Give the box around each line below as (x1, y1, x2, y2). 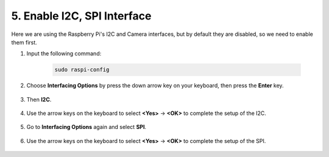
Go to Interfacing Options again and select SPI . (26, 124, 146, 131)
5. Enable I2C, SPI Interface (11, 9, 152, 23)
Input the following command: (26, 50, 102, 57)
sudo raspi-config (54, 66, 110, 73)
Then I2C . (26, 96, 52, 103)
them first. (11, 38, 38, 46)
